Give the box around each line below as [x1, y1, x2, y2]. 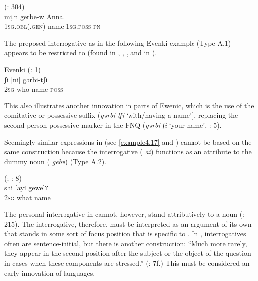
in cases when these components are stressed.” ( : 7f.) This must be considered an [4, 258, 250, 268]
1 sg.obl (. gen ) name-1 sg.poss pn [4, 21, 101, 31]
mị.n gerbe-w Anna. [4, 11, 65, 21]
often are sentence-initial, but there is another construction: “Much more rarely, [4, 238, 247, 248]
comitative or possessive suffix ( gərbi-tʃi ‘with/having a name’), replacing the [4, 110, 238, 120]
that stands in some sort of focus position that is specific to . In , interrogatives [4, 228, 246, 239]
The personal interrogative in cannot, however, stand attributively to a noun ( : [4, 209, 245, 219]
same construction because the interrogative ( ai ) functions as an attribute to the [4, 146, 252, 157]
